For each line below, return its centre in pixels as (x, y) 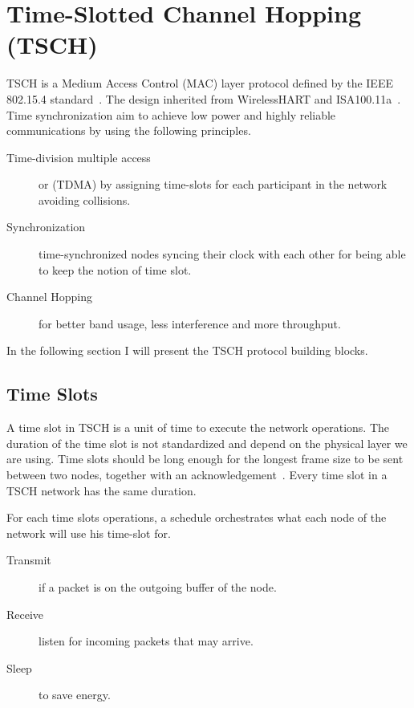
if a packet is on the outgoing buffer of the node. (158, 586)
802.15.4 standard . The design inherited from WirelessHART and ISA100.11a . (204, 98)
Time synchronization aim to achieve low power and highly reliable (171, 114)
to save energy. (75, 695)
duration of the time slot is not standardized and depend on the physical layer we (207, 443)
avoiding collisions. (85, 199)
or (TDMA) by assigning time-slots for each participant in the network (213, 184)
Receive (25, 614)
